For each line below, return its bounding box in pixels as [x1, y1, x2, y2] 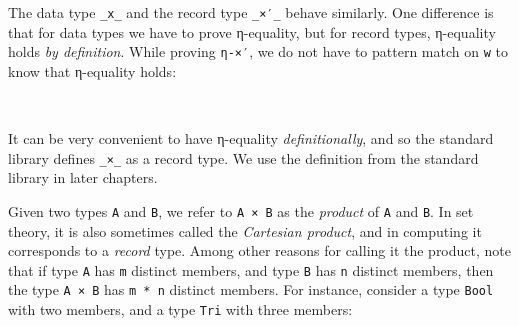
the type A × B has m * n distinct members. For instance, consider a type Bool [8, 279, 494, 300]
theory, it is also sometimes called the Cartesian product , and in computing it [8, 220, 482, 241]
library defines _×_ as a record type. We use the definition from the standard [8, 147, 479, 168]
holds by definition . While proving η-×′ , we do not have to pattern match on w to [8, 41, 508, 62]
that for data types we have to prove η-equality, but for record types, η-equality [8, 21, 496, 42]
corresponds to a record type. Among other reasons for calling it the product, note [8, 240, 511, 261]
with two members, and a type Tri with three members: [8, 299, 353, 320]
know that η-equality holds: [8, 60, 177, 81]
